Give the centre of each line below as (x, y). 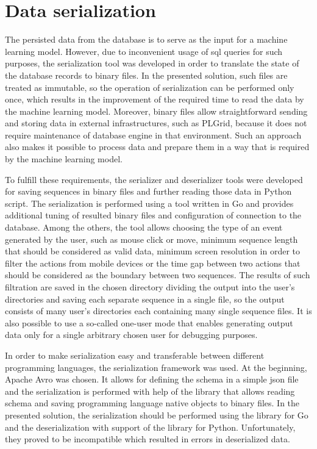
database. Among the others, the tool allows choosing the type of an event (144, 227)
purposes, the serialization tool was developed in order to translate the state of (152, 63)
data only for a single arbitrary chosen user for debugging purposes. (131, 335)
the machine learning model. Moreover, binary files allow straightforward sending (156, 111)
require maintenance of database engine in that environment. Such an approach (153, 135)
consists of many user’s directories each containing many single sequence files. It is (158, 311)
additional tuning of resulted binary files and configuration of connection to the (153, 215)
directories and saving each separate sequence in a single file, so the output (145, 299)
